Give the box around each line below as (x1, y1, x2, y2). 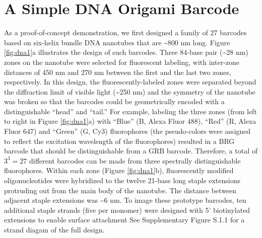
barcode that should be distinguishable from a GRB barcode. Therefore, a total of (4, 145, 258, 156)
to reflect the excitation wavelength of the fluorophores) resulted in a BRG (4, 135, 235, 146)
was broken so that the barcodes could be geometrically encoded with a (4, 96, 225, 107)
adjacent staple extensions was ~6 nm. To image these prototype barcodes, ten (4, 195, 246, 205)
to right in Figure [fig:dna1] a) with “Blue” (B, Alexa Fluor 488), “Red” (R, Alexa (4, 116, 256, 126)
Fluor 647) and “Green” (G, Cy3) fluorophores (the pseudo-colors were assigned (4, 126, 251, 136)
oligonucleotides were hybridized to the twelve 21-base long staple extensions (4, 175, 241, 186)
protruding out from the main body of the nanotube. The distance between (4, 185, 237, 195)
